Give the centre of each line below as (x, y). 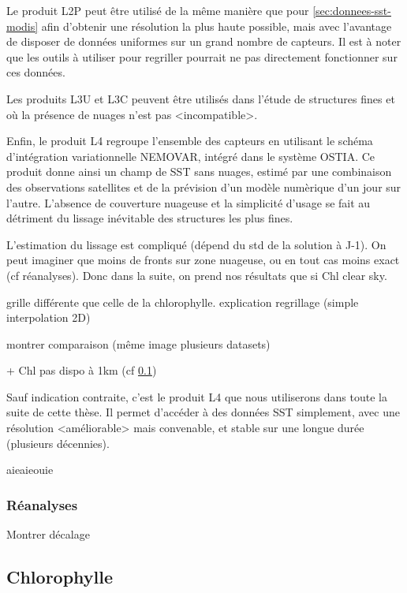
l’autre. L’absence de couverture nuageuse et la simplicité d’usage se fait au (189, 202)
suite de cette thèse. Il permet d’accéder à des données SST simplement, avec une (203, 412)
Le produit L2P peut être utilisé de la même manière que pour (158, 10)
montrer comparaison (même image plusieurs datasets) (138, 343)
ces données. (36, 72)
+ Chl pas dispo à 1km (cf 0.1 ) (82, 370)
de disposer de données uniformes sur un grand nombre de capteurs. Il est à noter (204, 41)
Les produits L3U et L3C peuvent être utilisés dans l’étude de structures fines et (201, 98)
